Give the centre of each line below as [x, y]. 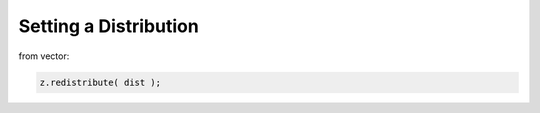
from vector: [44, 56]
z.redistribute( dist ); [100, 82]
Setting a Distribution [108, 26]
